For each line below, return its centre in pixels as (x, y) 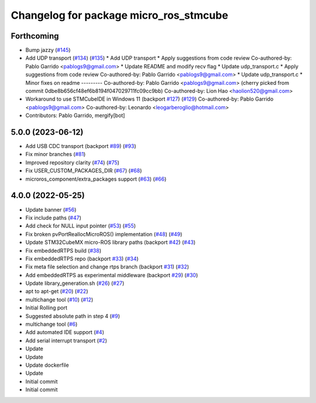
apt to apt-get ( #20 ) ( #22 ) (57, 291)
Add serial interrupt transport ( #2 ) (66, 340)
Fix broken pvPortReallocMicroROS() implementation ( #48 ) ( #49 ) (104, 234)
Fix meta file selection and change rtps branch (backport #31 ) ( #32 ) (107, 267)
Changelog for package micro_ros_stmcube (119, 15)
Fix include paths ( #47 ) (54, 218)
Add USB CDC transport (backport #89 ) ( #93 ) (81, 146)
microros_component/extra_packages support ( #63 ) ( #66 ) (96, 179)
